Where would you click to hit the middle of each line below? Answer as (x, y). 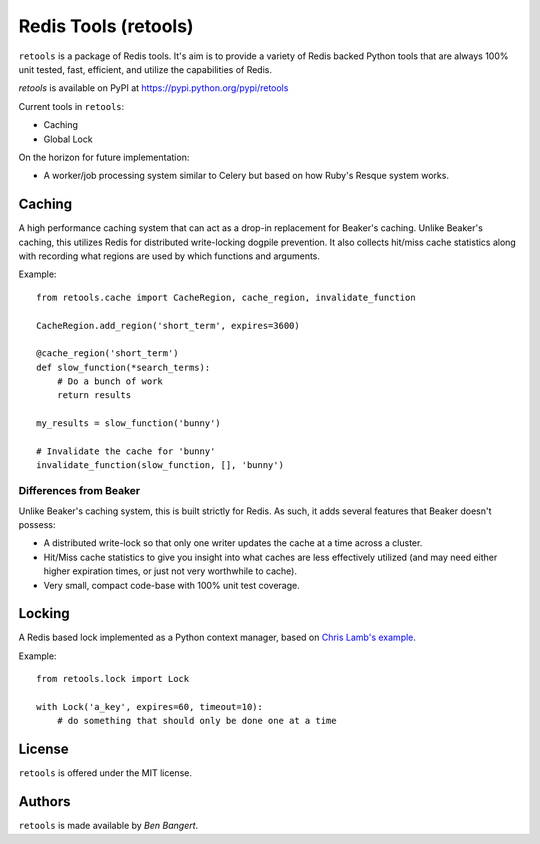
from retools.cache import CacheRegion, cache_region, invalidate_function (226, 297)
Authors (44, 801)
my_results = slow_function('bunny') (129, 423)
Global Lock (68, 139)
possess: (37, 524)
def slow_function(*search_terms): (123, 367)
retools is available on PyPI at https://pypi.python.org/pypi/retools (153, 88)
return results (94, 395)
